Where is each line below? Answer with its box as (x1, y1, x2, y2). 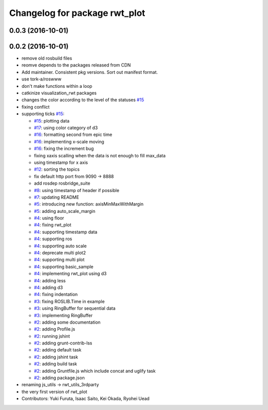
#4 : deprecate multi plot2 (34, 250, 86, 256)
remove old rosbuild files (21, 55, 72, 62)
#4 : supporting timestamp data (34, 229, 98, 235)
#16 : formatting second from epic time (34, 132, 113, 137)
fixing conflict (21, 104, 50, 110)
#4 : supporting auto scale (34, 243, 87, 249)
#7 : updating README (34, 194, 79, 200)
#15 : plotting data (34, 118, 69, 124)
